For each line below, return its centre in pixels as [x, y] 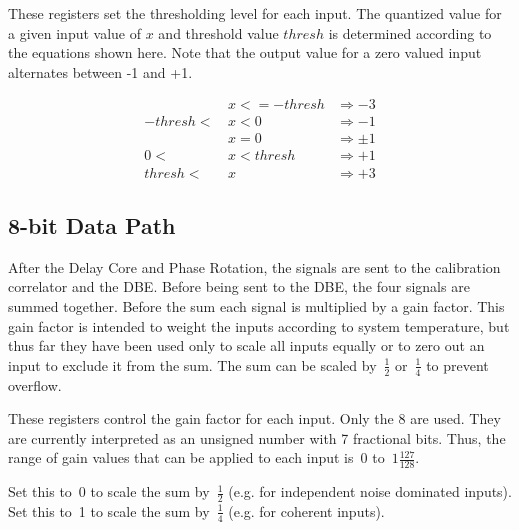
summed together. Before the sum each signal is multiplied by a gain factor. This [256, 305]
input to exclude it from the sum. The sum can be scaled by [192, 364]
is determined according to [410, 32]
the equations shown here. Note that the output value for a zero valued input [245, 52]
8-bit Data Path [92, 224]
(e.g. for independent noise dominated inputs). [370, 491]
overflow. [35, 384]
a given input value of [75, 32]
